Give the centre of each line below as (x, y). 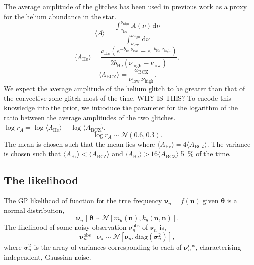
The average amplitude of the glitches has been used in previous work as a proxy (126, 6)
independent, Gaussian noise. (48, 256)
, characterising (218, 247)
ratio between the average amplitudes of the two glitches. (90, 117)
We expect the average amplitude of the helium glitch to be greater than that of (125, 88)
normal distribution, (34, 210)
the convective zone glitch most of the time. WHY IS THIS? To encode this (118, 98)
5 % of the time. (206, 153)
